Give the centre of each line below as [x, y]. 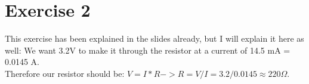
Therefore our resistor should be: [65, 73]
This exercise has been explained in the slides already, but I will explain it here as [154, 38]
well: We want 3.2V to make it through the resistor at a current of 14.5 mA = [148, 50]
